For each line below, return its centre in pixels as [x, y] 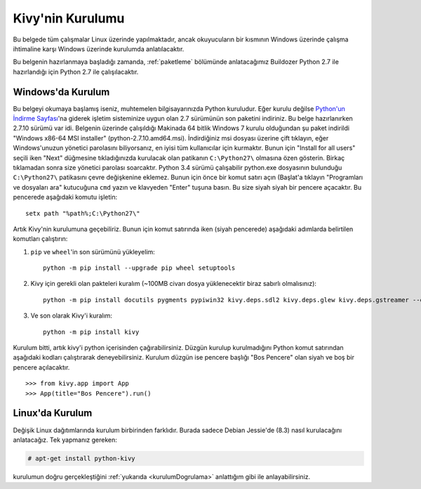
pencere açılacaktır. [41, 367]
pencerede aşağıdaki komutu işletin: [65, 197]
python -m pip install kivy [91, 332]
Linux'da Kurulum [53, 413]
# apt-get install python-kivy [82, 458]
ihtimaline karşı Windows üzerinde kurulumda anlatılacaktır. [99, 48]
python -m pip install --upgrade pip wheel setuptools [139, 268]
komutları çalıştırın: [40, 239]
